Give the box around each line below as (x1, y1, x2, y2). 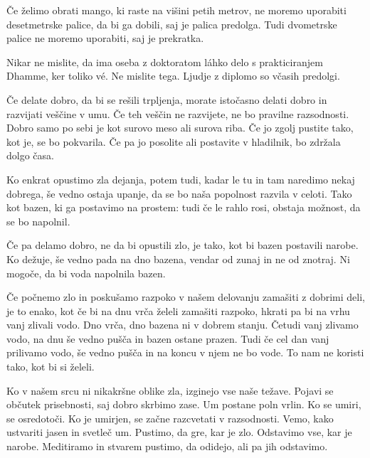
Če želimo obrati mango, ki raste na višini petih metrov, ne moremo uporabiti (6, 3, 347, 17)
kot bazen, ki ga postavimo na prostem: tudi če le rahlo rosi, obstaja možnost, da (6, 200, 361, 215)
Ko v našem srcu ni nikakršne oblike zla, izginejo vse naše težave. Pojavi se (6, 383, 334, 398)
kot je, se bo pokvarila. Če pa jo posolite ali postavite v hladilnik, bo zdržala (6, 134, 341, 149)
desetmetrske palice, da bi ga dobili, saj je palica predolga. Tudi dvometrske (6, 16, 337, 31)
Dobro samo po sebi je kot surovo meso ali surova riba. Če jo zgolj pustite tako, (6, 120, 354, 135)
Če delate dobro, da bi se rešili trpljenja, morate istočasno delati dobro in (6, 92, 327, 107)
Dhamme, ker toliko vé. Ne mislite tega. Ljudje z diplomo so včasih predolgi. (6, 68, 340, 83)
